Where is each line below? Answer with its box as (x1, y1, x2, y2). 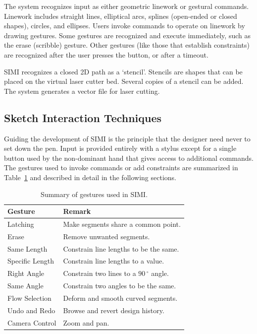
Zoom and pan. (63, 317, 109, 328)
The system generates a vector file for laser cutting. (4, 85, 160, 96)
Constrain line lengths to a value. (63, 256, 164, 266)
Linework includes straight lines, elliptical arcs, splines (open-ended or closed (4, 10, 237, 21)
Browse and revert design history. (63, 305, 164, 315)
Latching (7, 218, 34, 229)
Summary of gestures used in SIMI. (40, 189, 148, 199)
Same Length (7, 243, 48, 254)
